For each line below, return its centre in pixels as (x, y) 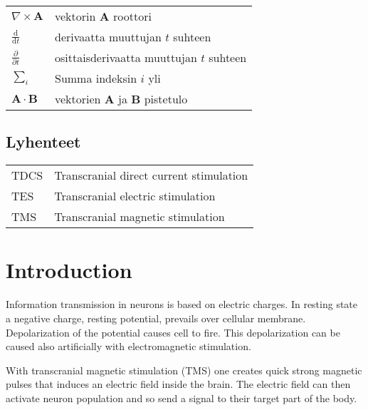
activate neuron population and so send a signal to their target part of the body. (182, 398)
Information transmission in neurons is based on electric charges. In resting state (182, 304)
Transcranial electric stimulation (135, 196)
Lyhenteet (43, 142)
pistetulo (166, 99)
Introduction (69, 270)
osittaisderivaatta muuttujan (126, 57)
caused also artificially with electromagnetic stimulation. (128, 346)
